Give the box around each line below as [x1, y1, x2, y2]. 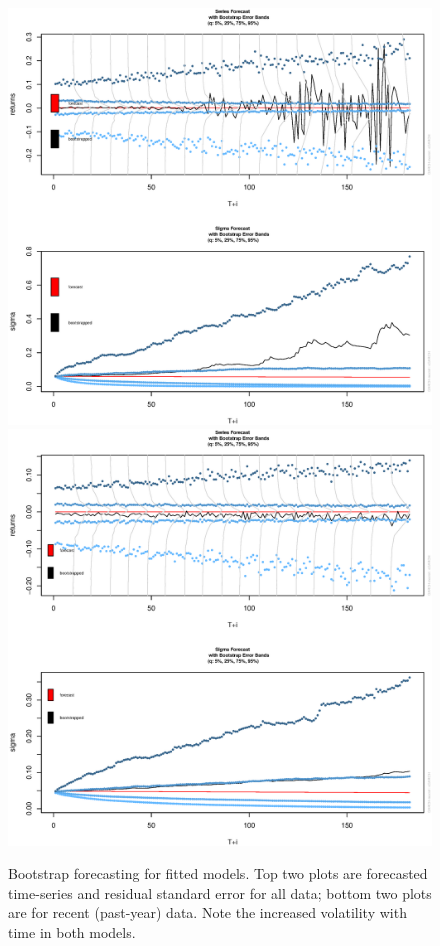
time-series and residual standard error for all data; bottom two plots [8, 882, 432, 903]
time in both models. [8, 922, 136, 943]
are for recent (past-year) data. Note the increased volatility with [8, 902, 407, 923]
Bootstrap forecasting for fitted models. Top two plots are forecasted [8, 863, 428, 884]
